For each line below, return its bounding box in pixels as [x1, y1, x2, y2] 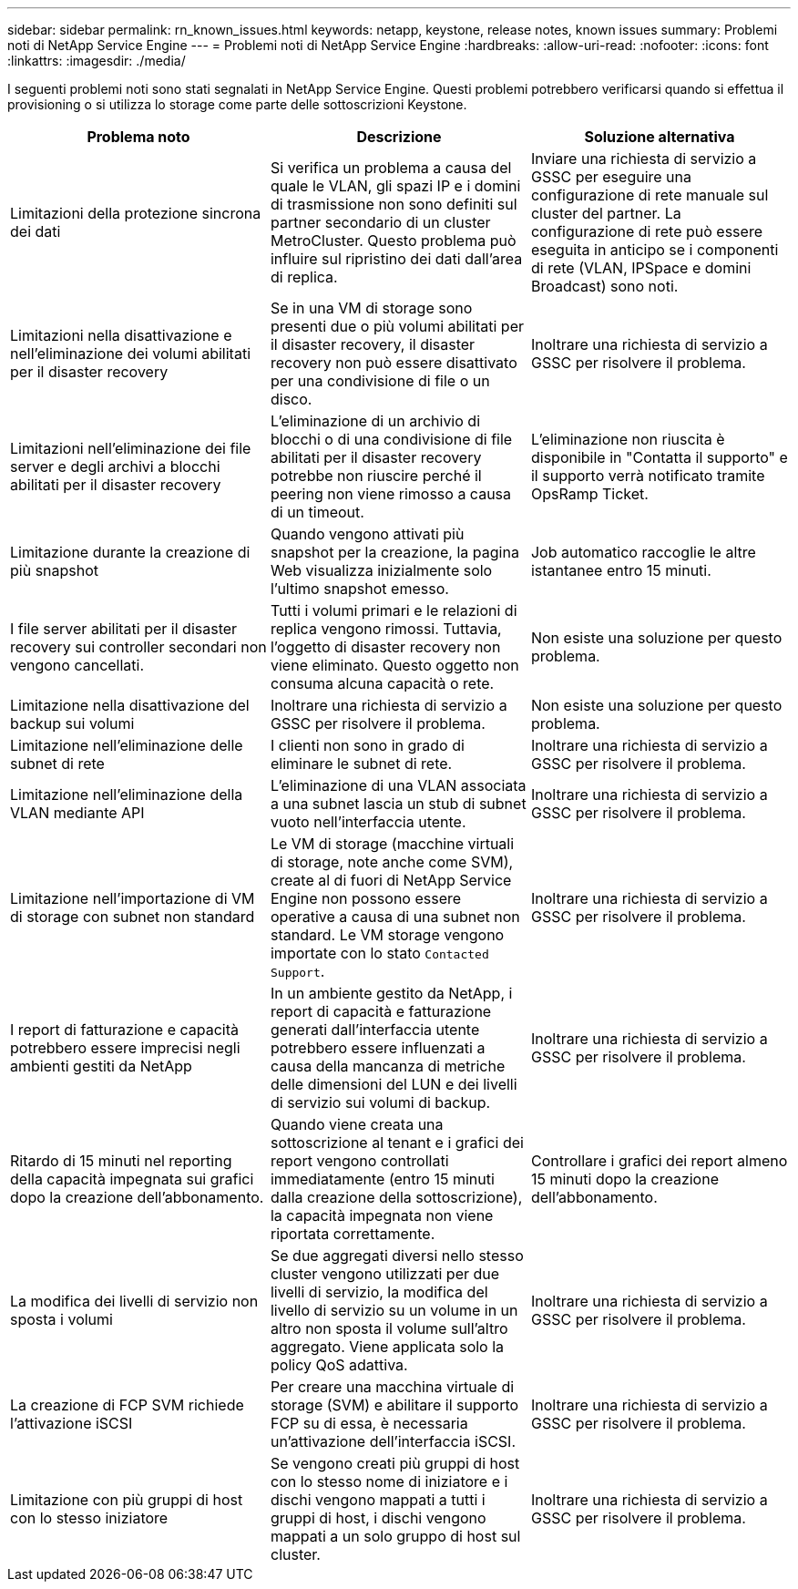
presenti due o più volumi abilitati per [270, 317, 524, 335]
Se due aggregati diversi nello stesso [270, 1246, 524, 1265]
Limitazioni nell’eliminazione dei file [10, 439, 251, 457]
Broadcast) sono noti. [530, 277, 679, 295]
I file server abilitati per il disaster [10, 620, 238, 638]
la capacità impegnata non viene [270, 1206, 494, 1225]
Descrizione [356, 128, 442, 146]
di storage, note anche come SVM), [270, 853, 514, 871]
